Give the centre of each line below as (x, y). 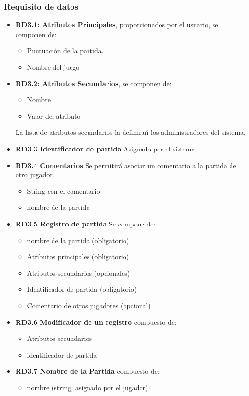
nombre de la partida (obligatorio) (78, 240)
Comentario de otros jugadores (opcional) (89, 305)
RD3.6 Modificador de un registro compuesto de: (96, 322)
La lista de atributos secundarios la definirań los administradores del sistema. (130, 132)
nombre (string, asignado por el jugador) (88, 387)
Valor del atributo (54, 116)
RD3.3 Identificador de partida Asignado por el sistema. (106, 148)
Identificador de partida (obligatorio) (82, 289)
